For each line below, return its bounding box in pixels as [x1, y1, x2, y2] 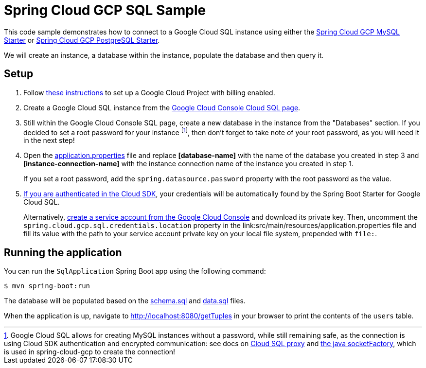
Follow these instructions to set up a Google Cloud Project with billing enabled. [23, 88, 275, 97]
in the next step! [23, 136, 75, 145]
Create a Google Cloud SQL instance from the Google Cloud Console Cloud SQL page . [23, 103, 301, 112]
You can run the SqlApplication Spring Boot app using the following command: [4, 267, 266, 276]
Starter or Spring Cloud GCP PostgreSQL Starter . [4, 35, 160, 44]
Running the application [4, 246, 122, 259]
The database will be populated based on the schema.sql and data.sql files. [4, 297, 246, 305]
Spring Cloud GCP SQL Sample [4, 2, 206, 18]
